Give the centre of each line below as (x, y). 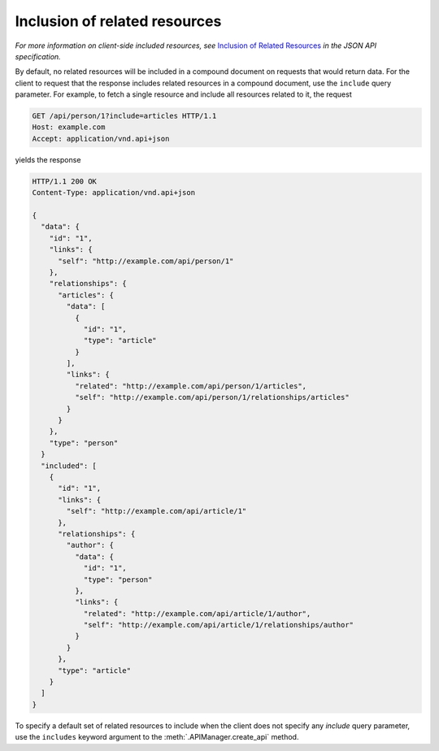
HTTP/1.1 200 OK (65, 181)
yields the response (48, 159)
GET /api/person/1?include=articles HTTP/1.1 (124, 116)
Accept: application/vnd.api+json (101, 139)
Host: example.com (69, 127)
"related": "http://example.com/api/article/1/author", (197, 613)
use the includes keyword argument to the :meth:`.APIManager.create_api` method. (157, 737)
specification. (38, 56)
